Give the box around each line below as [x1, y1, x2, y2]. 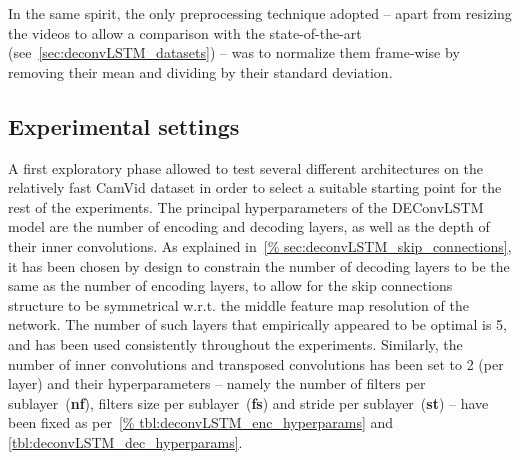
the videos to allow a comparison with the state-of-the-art [8, 22, 362, 43]
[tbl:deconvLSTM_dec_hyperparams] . [8, 431, 243, 452]
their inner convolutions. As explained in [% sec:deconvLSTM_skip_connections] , [8, 235, 512, 256]
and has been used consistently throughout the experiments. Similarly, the [8, 333, 463, 354]
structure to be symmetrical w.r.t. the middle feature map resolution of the [8, 294, 469, 315]
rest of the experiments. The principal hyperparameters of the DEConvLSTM [8, 196, 484, 217]
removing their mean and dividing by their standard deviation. [8, 61, 393, 82]
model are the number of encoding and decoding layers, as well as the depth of [8, 216, 490, 237]
